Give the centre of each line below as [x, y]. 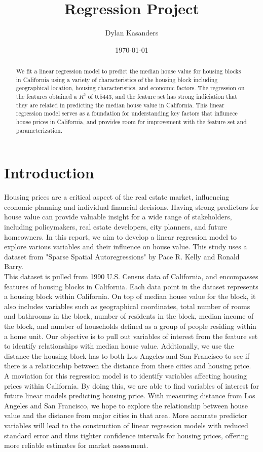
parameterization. [39, 130]
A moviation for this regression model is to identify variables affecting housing [125, 375]
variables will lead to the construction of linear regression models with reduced [126, 425]
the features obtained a [46, 97]
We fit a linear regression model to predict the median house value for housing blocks [128, 71]
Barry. [14, 266]
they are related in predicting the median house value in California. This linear [120, 105]
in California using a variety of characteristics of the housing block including [117, 79]
